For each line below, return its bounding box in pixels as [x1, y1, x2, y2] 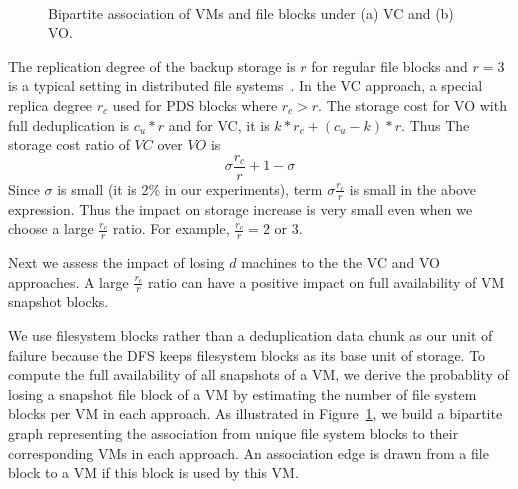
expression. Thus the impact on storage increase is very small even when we [8, 198, 473, 219]
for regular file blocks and [311, 55, 468, 76]
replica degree [8, 94, 93, 115]
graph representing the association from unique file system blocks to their [8, 423, 459, 444]
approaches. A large [8, 271, 129, 292]
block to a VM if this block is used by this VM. [8, 462, 299, 483]
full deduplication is [8, 114, 130, 135]
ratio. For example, [112, 218, 230, 239]
